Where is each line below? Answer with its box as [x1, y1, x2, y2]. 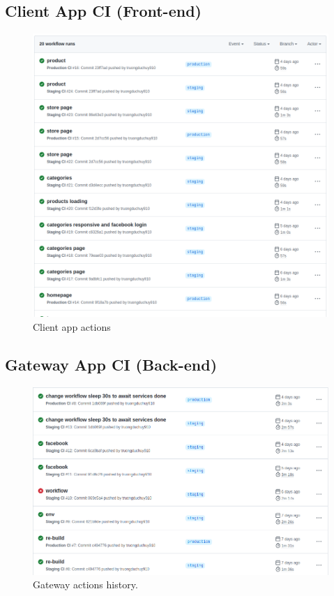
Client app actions [33, 319, 111, 334]
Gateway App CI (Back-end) [5, 353, 218, 375]
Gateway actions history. [33, 577, 138, 592]
